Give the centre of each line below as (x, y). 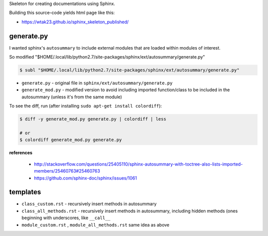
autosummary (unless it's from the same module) (72, 97)
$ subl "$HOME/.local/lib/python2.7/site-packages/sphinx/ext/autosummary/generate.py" (130, 70)
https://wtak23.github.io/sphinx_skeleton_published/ (75, 22)
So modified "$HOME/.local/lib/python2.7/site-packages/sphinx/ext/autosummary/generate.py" (107, 57)
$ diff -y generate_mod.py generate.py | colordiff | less (93, 119)
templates (25, 192)
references (21, 153)
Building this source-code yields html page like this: (62, 13)
